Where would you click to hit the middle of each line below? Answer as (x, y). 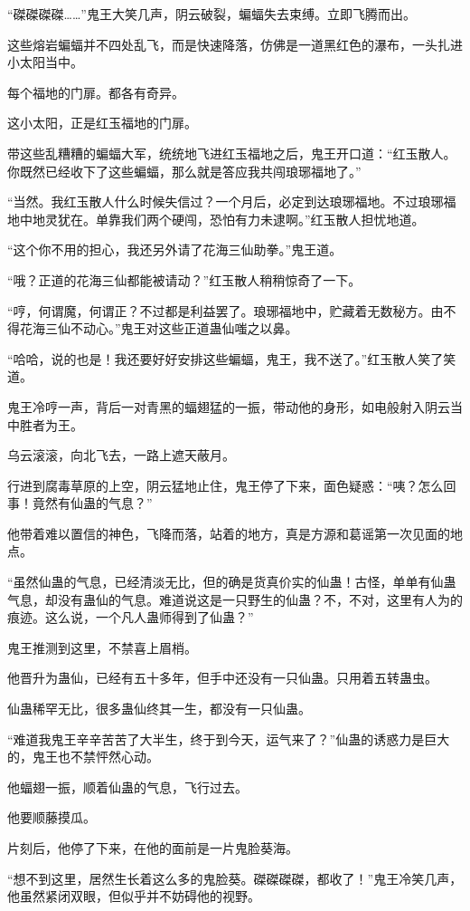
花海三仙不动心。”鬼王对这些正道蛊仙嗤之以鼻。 (159, 328)
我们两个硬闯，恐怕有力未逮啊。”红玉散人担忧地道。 (273, 219)
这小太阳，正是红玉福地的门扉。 (102, 123)
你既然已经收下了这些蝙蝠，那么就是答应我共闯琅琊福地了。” (184, 171)
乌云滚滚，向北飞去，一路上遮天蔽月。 (121, 455)
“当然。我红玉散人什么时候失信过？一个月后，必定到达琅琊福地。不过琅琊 (226, 201)
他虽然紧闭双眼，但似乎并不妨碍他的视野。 (134, 896)
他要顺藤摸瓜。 (52, 817)
